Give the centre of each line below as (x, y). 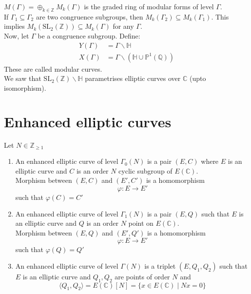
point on (141, 223)
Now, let (17, 35)
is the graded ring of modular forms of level (149, 6)
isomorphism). (25, 88)
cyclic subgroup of (145, 170)
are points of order (142, 276)
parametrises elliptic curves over (133, 78)
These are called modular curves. (53, 69)
